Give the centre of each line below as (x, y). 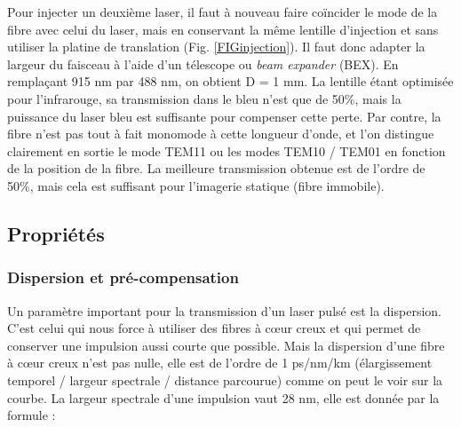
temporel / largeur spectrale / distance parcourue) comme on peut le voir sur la (225, 380)
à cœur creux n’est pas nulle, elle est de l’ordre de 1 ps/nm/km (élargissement (220, 363)
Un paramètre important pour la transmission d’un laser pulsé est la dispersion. (224, 310)
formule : (32, 415)
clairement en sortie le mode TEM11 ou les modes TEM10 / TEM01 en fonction (227, 150)
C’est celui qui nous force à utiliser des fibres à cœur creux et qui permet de (214, 328)
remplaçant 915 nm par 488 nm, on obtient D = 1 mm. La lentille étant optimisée (230, 81)
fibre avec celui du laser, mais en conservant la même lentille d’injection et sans (223, 29)
